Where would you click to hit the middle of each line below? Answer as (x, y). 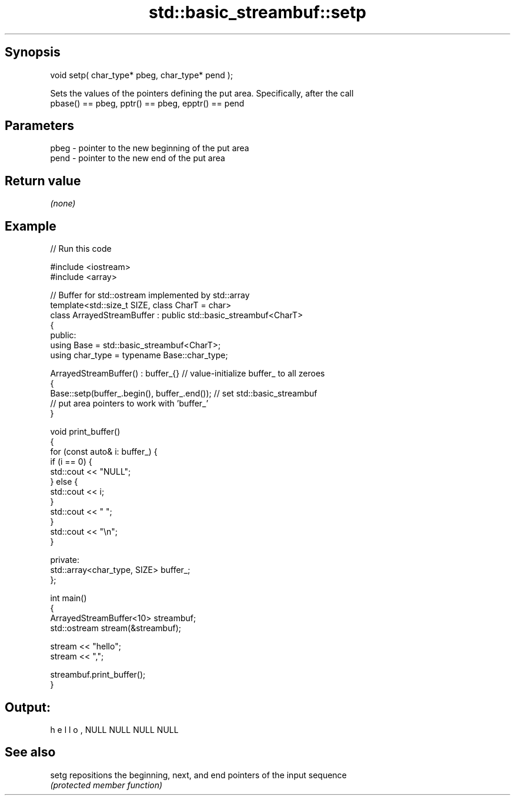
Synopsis (33, 52)
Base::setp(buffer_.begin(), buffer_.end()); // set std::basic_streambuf (184, 394)
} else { (64, 482)
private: (65, 560)
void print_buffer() (85, 432)
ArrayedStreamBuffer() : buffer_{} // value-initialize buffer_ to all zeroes (188, 374)
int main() (68, 598)
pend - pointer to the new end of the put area (138, 158)
